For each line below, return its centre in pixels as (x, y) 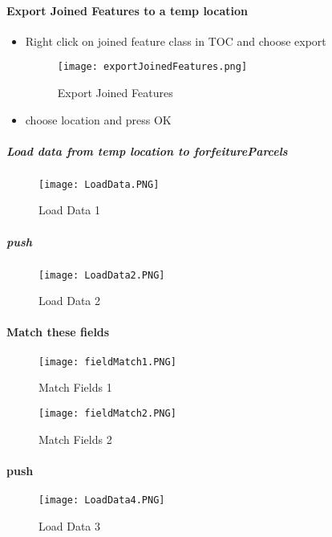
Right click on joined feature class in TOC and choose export (176, 41)
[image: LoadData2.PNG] (102, 275)
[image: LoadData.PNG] (99, 184)
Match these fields (58, 332)
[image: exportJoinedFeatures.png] (152, 67)
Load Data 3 (69, 525)
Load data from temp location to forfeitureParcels (147, 151)
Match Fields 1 (75, 387)
